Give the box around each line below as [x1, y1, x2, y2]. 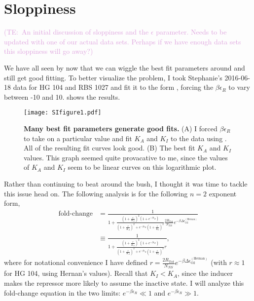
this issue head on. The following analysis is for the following [4, 188, 188, 198]
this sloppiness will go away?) [4, 46, 93, 56]
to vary [228, 82, 250, 92]
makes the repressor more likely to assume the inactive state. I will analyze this [4, 277, 244, 288]
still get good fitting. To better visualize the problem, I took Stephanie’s [4, 72, 222, 82]
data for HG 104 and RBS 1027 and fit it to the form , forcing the [13, 82, 214, 92]
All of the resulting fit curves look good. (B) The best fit [24, 143, 195, 153]
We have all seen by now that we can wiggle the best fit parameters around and [4, 62, 245, 73]
